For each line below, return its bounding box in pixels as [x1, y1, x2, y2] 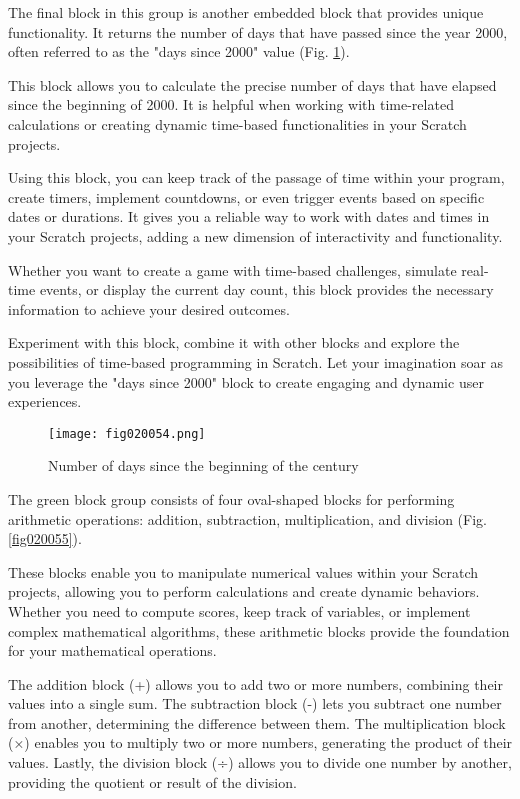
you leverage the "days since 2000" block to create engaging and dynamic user [8, 371, 484, 392]
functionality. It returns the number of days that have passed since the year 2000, [8, 21, 508, 42]
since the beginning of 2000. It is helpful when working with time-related [8, 94, 454, 115]
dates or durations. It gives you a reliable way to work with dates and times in [8, 206, 490, 227]
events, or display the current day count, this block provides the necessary [39, 279, 494, 300]
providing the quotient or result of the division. [8, 771, 297, 792]
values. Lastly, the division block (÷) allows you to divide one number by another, [8, 752, 512, 773]
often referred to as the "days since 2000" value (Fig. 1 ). [8, 41, 350, 62]
